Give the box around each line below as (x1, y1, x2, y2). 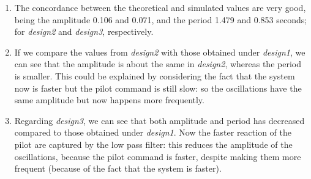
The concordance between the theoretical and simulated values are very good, (14, 1, 306, 13)
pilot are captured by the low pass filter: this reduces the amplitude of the (14, 137, 293, 150)
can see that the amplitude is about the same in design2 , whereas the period (14, 57, 301, 70)
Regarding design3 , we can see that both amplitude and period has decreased (14, 114, 305, 126)
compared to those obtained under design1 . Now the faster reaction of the (14, 126, 291, 139)
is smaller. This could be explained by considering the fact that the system (14, 69, 295, 82)
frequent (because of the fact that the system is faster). (14, 162, 222, 175)
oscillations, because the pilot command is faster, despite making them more (14, 150, 301, 163)
